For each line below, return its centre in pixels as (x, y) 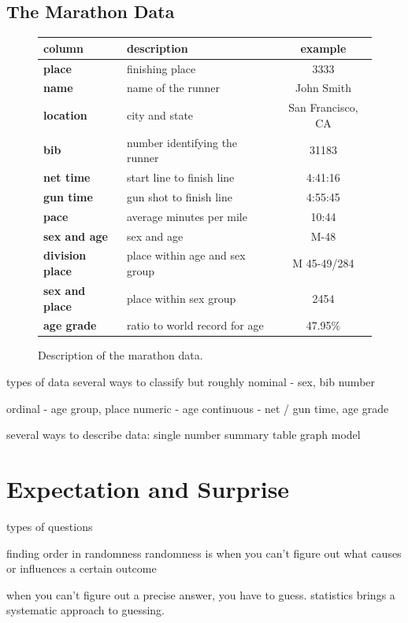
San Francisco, (323, 107)
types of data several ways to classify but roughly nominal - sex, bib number (191, 382)
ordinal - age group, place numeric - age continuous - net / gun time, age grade (198, 408)
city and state (160, 115)
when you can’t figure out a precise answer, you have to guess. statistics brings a (201, 594)
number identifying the (182, 142)
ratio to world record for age (195, 325)
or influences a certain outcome (82, 568)
